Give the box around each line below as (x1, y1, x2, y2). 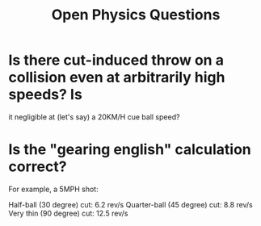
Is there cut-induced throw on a (8, 51, 225, 69)
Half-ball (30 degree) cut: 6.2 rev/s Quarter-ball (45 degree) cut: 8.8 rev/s (8, 199, 253, 209)
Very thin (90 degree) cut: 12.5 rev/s (8, 208, 128, 218)
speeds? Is (8, 86, 82, 104)
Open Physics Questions (51, 6, 221, 24)
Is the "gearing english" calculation (8, 140, 252, 159)
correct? (8, 157, 67, 176)
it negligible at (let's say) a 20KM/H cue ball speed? (8, 111, 180, 122)
